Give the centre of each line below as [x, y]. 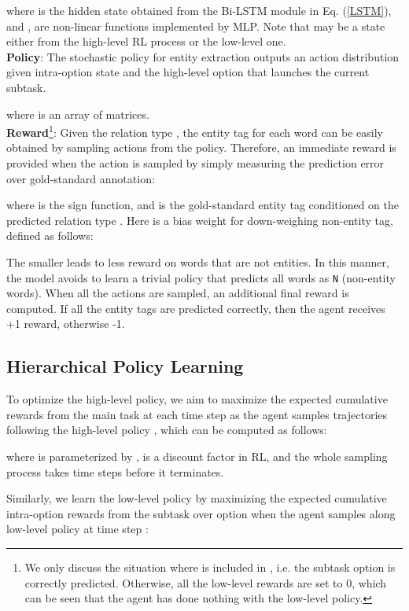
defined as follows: [50, 236]
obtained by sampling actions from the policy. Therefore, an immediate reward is [201, 147]
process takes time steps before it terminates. [115, 471]
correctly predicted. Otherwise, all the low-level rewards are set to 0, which [206, 582]
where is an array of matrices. [78, 114]
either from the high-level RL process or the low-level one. [146, 41]
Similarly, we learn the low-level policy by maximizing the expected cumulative [197, 498]
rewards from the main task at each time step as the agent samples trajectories [197, 414]
